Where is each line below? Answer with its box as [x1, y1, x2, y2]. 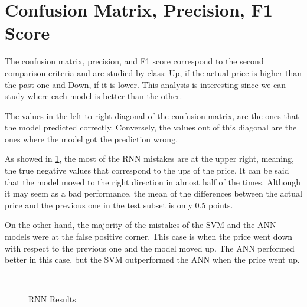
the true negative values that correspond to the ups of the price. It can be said [5, 164, 289, 177]
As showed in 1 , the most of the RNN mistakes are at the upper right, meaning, [5, 152, 294, 165]
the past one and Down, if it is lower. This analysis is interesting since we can [5, 78, 286, 90]
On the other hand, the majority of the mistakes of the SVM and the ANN [5, 218, 276, 231]
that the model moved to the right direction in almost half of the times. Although [5, 175, 301, 188]
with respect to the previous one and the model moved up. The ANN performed [5, 241, 295, 254]
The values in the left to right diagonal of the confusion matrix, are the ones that [5, 109, 299, 122]
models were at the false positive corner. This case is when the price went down [5, 230, 293, 243]
